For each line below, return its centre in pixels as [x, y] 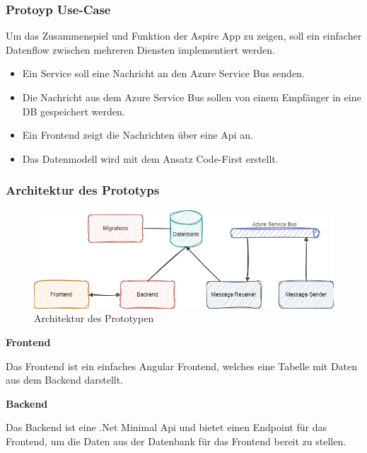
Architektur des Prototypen [94, 318]
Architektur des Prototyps [83, 190]
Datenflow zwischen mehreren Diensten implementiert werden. [140, 49]
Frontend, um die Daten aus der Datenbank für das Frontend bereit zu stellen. [176, 441]
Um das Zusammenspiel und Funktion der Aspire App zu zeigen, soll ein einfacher [184, 36]
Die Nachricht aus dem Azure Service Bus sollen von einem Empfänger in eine [192, 97]
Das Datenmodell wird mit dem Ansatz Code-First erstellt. [150, 158]
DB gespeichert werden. [74, 111]
